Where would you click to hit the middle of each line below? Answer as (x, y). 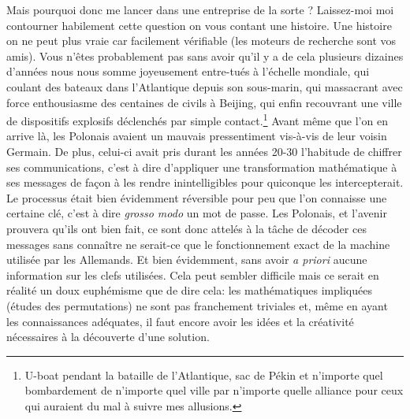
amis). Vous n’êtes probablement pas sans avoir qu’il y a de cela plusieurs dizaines (205, 56)
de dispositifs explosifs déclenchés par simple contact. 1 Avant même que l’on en (197, 119)
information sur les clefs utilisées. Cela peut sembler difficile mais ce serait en (193, 274)
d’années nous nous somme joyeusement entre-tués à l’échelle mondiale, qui (188, 71)
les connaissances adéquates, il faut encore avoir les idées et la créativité (180, 321)
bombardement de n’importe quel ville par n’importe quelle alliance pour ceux (214, 390)
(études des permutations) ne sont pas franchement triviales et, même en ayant (197, 305)
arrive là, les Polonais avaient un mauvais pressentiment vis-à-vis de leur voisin (197, 136)
